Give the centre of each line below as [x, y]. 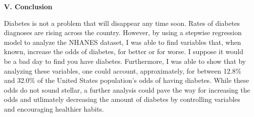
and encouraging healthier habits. [54, 108]
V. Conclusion [28, 6]
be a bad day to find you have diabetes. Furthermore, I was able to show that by [125, 61]
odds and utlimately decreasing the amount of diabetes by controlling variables [122, 99]
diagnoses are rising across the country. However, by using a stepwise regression [123, 32]
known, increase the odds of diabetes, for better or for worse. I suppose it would [124, 51]
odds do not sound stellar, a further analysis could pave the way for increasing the [127, 89]
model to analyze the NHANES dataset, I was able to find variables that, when [123, 42]
